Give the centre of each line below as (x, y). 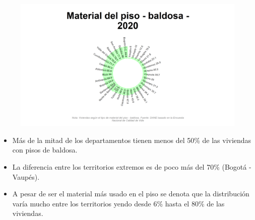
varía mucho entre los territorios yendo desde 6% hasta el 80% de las (118, 203)
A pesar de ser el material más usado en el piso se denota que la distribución (131, 194)
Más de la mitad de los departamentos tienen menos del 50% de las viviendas (132, 140)
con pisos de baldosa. (45, 150)
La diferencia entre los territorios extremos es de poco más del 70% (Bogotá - (132, 167)
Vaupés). (26, 176)
